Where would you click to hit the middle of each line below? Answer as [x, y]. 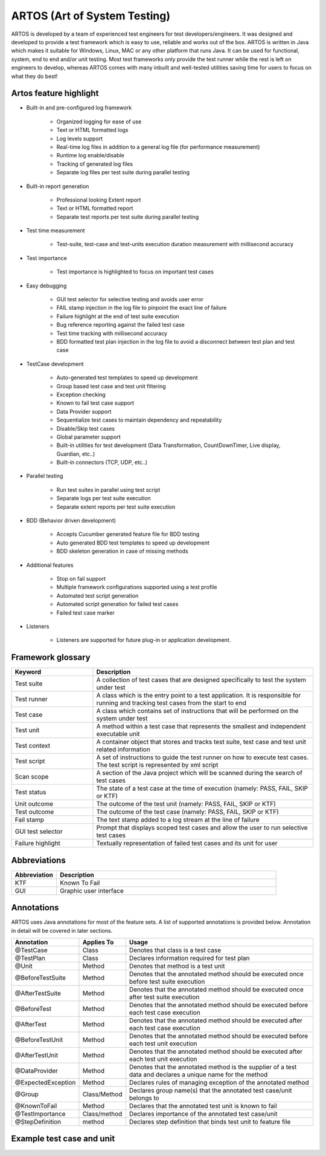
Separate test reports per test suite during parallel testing [128, 217]
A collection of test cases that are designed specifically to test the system [201, 680]
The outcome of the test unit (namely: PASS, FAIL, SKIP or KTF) [186, 804]
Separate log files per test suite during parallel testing [123, 172]
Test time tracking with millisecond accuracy [112, 333]
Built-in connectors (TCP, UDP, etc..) [102, 462]
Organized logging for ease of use [99, 122]
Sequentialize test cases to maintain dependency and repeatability [139, 420]
